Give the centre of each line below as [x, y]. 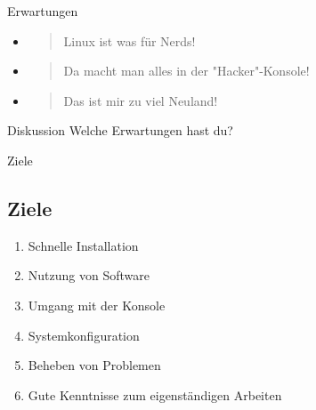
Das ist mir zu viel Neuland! [141, 100]
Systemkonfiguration [84, 335]
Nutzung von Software [89, 275]
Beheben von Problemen [94, 365]
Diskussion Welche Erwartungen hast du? [120, 130]
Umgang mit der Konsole [97, 305]
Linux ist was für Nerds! [130, 40]
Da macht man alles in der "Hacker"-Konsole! [186, 71]
